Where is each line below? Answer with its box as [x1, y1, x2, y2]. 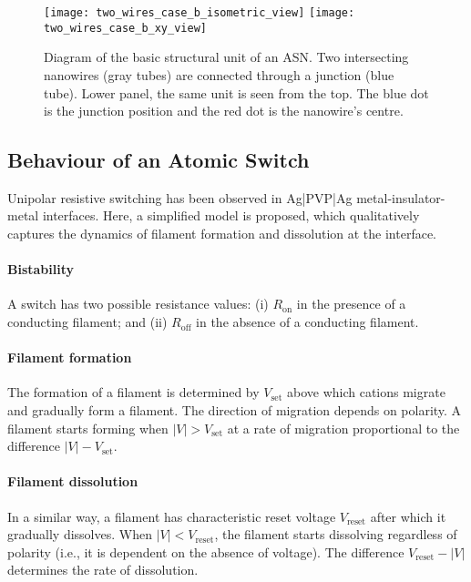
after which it [370, 506, 446, 526]
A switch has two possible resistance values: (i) [7, 294, 269, 313]
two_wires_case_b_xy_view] [44, 21, 207, 35]
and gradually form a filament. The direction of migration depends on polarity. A [7, 401, 462, 420]
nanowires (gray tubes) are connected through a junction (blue [44, 65, 394, 84]
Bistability [7, 260, 75, 279]
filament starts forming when [7, 418, 169, 437]
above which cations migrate [286, 383, 445, 402]
